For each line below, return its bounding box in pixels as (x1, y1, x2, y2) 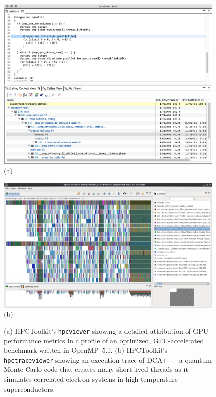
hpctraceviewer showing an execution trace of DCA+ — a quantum (4, 354, 212, 365)
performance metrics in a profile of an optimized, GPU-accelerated (4, 335, 204, 345)
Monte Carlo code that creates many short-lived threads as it (4, 364, 188, 374)
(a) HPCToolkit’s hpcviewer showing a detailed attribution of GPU (4, 325, 209, 336)
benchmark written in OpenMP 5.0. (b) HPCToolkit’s (4, 345, 168, 355)
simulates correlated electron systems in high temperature (4, 374, 178, 384)
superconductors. (4, 383, 55, 394)
